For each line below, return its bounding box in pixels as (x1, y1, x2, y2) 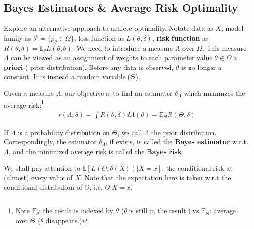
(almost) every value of (4, 172, 73, 183)
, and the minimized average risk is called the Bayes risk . (8, 146, 184, 157)
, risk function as (152, 32, 209, 43)
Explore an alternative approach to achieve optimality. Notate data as (4, 23, 213, 33)
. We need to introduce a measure (72, 43, 173, 53)
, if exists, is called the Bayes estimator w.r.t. (106, 137, 248, 147)
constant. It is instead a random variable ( (4, 71, 130, 82)
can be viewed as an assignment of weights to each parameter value (11, 52, 212, 63)
